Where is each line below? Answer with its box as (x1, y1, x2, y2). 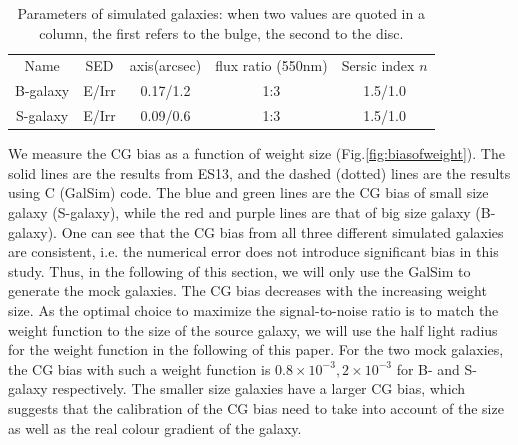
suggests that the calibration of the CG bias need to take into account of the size (8, 397, 504, 418)
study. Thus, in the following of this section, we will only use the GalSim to (8, 260, 471, 281)
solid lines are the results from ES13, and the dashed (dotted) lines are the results (8, 162, 511, 183)
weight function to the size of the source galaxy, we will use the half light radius (8, 319, 498, 340)
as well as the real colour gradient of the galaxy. (8, 417, 302, 438)
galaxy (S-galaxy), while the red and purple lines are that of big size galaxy (8, 202, 471, 222)
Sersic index (341, 55, 415, 76)
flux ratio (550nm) (215, 55, 328, 76)
